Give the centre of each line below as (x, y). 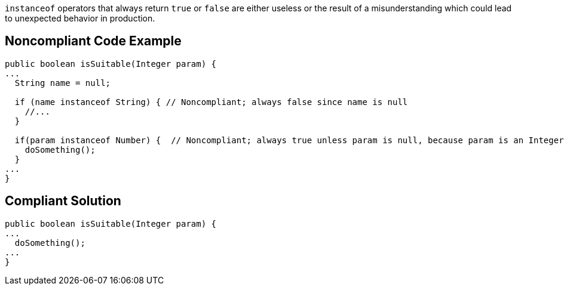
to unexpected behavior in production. (80, 18)
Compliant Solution (63, 201)
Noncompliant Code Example (93, 41)
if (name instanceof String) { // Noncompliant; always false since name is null (211, 102)
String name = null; (63, 83)
